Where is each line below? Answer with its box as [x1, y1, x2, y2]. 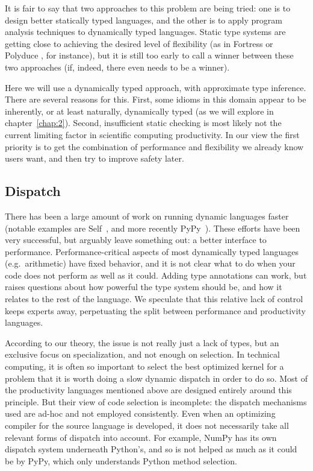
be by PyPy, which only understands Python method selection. [5, 454, 237, 467]
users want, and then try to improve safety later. [5, 152, 184, 165]
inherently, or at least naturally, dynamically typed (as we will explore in [5, 104, 274, 117]
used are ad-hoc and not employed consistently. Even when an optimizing [5, 407, 276, 420]
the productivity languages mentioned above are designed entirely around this [5, 384, 292, 396]
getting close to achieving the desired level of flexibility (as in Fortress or [5, 37, 273, 49]
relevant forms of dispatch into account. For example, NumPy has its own [5, 431, 277, 443]
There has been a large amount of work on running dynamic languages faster [5, 209, 289, 222]
